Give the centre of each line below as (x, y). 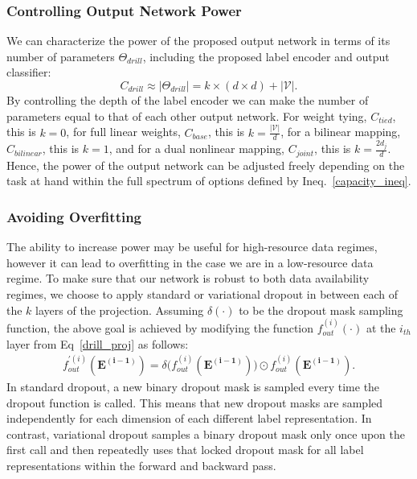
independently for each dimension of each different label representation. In (189, 418)
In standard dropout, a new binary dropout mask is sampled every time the (193, 386)
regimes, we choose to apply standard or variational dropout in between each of (202, 293)
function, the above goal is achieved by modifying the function (160, 327)
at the (381, 327)
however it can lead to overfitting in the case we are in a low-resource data (190, 262)
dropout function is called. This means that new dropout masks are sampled (195, 402)
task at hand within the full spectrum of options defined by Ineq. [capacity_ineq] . (209, 181)
